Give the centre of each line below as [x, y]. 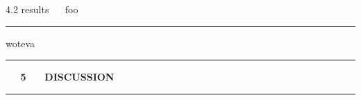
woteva [20, 43]
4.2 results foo [42, 9]
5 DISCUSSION [67, 77]
